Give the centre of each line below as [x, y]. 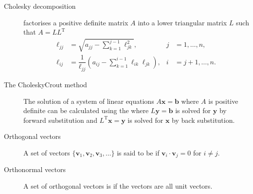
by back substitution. [203, 120]
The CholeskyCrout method [45, 84]
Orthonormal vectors [35, 169]
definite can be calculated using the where [86, 110]
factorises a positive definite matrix [76, 22]
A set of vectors [47, 152]
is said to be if [138, 152]
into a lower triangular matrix [182, 22]
